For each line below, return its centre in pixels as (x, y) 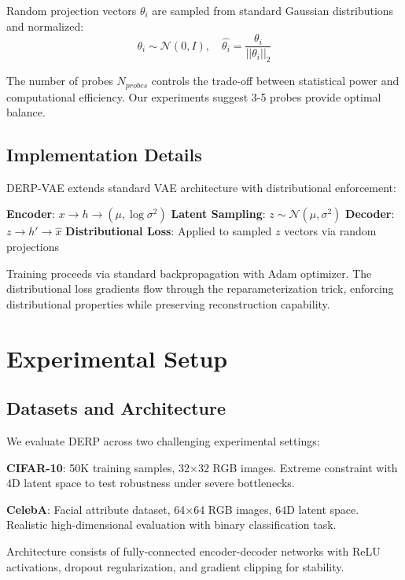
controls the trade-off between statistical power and (275, 81)
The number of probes (60, 81)
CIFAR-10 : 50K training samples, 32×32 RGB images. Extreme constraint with (202, 467)
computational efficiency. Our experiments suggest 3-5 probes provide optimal (194, 96)
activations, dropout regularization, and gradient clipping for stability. (175, 566)
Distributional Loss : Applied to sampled (169, 231)
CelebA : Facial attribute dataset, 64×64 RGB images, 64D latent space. (183, 509)
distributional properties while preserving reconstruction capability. (168, 303)
